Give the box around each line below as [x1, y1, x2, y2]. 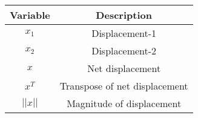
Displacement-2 [91, 44, 157, 57]
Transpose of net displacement [59, 79, 188, 93]
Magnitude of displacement [67, 96, 182, 110]
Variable [10, 8, 50, 22]
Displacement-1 [91, 26, 157, 40]
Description [96, 8, 152, 22]
